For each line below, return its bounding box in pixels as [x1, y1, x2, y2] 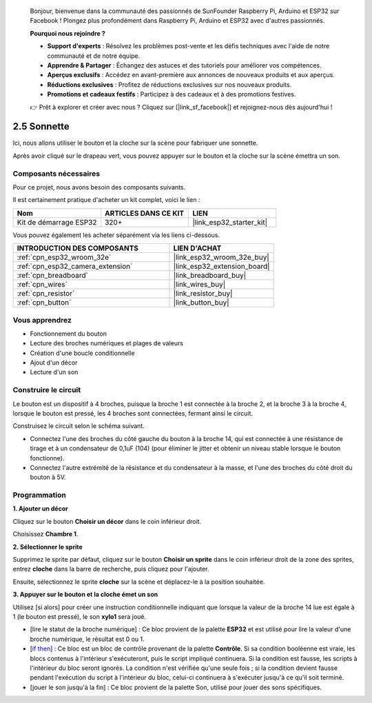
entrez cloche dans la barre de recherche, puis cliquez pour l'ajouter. [12, 565, 209, 573]
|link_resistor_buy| [173, 289, 233, 298]
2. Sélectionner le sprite [12, 542, 83, 551]
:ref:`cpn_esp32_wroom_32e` [17, 252, 112, 262]
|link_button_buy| [173, 298, 230, 307]
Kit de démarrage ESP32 [17, 217, 97, 227]
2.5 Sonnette [12, 121, 70, 132]
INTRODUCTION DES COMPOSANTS [17, 243, 139, 253]
